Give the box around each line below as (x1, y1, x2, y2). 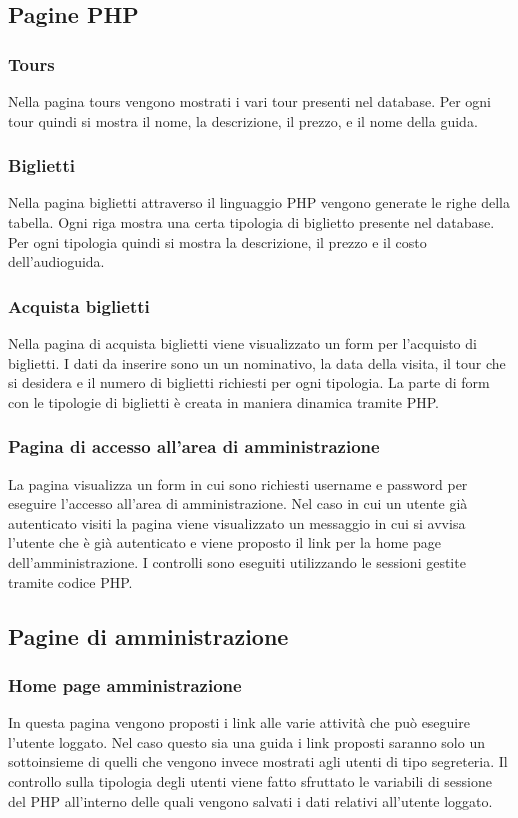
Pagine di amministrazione (8, 620, 289, 651)
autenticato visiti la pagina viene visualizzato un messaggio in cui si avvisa (8, 512, 466, 533)
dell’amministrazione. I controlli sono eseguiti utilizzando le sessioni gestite (8, 551, 466, 572)
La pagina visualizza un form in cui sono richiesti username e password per (8, 473, 468, 494)
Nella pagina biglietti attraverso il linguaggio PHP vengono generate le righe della (8, 192, 510, 213)
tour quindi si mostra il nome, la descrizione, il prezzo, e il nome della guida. (8, 110, 478, 131)
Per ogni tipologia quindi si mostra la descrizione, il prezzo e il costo (8, 231, 427, 252)
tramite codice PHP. (8, 571, 133, 592)
